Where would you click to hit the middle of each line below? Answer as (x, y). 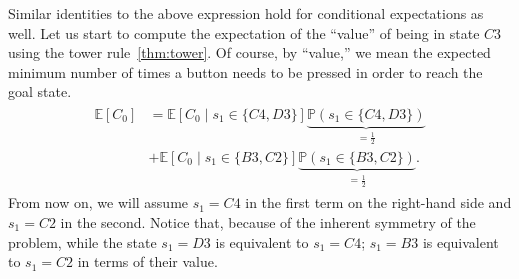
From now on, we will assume (98, 202)
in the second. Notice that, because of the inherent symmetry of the (268, 222)
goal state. (40, 91)
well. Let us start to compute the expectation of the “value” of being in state (244, 32)
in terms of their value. (147, 261)
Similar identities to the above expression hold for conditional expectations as (246, 13)
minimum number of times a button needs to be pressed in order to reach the (245, 71)
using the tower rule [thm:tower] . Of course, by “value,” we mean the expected (249, 52)
